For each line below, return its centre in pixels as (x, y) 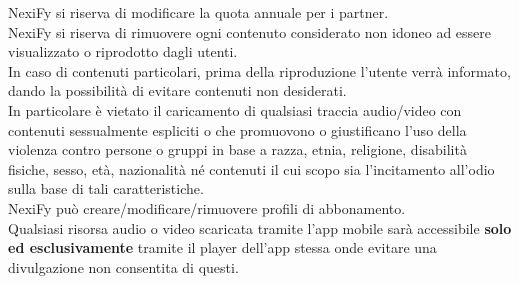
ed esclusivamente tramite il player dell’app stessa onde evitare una (222, 247)
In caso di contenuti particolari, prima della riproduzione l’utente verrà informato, (259, 70)
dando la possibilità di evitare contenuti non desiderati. (177, 90)
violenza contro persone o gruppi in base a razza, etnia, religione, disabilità (237, 149)
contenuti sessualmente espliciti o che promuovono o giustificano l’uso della (237, 129)
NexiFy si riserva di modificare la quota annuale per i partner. (198, 12)
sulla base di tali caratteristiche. (106, 188)
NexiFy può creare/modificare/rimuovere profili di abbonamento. (207, 207)
